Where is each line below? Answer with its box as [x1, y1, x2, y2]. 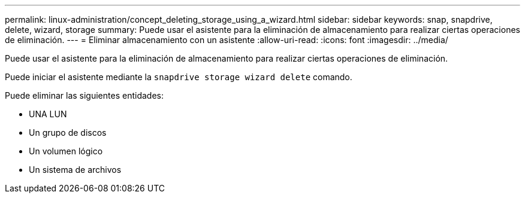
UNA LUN [29, 109, 67, 119]
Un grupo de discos [29, 127, 107, 138]
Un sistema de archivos [29, 165, 122, 175]
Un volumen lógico [29, 146, 103, 156]
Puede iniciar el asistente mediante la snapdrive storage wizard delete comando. [5, 72, 352, 82]
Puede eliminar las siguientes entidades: [5, 90, 164, 100]
